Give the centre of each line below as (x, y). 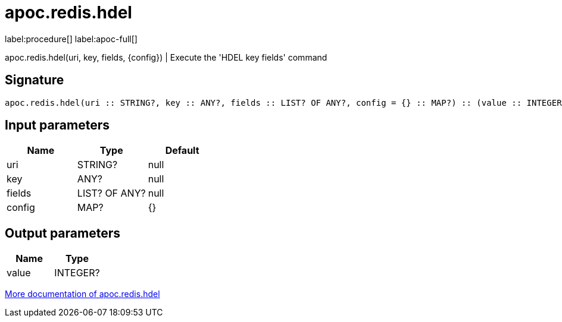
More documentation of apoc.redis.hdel (82, 294)
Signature (35, 80)
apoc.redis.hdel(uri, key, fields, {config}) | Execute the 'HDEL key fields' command (166, 57)
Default (182, 151)
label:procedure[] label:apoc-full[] (71, 39)
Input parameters (57, 125)
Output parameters (63, 233)
